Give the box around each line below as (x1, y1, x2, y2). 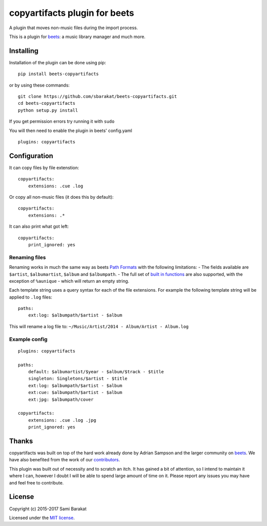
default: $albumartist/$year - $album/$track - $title (28, 369, 164, 374)
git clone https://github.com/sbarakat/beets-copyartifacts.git (18, 94, 178, 99)
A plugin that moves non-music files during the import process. (9, 25, 138, 31)
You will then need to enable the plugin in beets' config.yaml (9, 128, 133, 133)
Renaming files (9, 254, 46, 261)
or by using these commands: (9, 82, 70, 88)
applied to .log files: (9, 294, 52, 300)
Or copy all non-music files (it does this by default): (9, 194, 114, 200)
